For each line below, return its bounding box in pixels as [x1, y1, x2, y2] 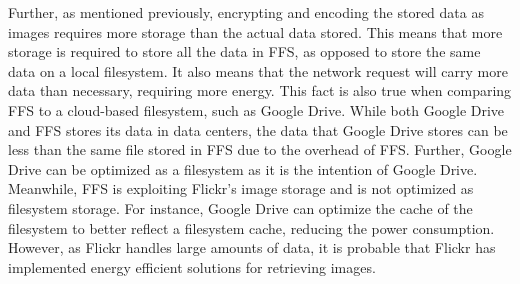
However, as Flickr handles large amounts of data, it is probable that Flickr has [8, 237, 496, 258]
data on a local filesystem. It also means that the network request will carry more [8, 60, 508, 81]
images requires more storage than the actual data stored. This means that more [8, 21, 503, 42]
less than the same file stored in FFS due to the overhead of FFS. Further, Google [8, 139, 512, 160]
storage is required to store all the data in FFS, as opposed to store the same [8, 41, 481, 62]
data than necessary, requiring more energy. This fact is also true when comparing [8, 80, 512, 101]
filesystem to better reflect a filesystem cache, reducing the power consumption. [8, 217, 495, 238]
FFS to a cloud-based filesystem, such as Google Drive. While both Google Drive [8, 99, 505, 120]
